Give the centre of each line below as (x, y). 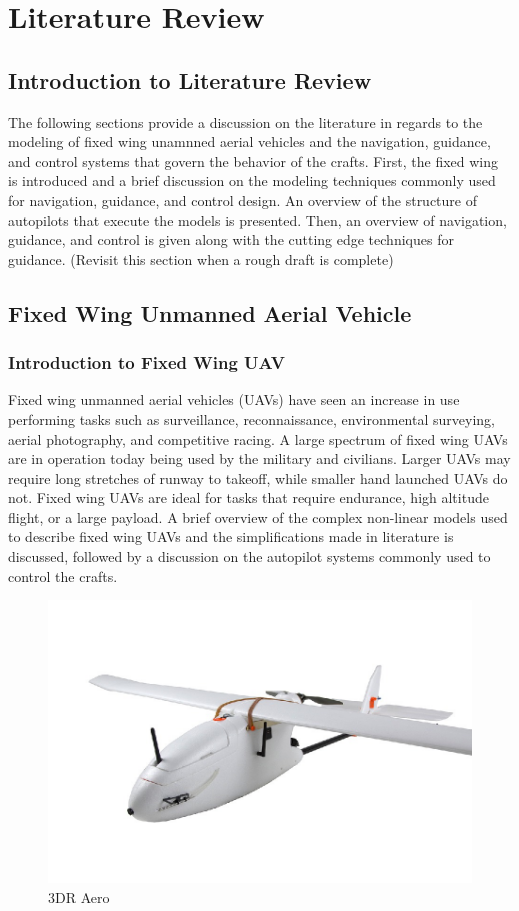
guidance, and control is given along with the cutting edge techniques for (231, 239)
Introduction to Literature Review (190, 79)
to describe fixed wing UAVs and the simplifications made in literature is (231, 536)
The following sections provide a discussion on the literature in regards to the (245, 121)
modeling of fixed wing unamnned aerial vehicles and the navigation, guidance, (249, 141)
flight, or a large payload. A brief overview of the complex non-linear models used (258, 516)
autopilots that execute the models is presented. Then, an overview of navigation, (257, 219)
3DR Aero (79, 896)
